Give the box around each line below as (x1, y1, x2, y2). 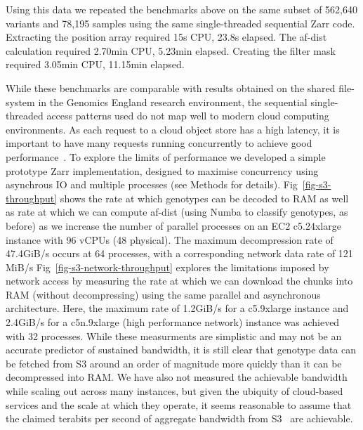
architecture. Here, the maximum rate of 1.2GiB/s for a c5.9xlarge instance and (6, 301, 349, 315)
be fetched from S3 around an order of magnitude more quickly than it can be (6, 356, 342, 370)
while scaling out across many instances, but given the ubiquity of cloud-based (6, 384, 343, 398)
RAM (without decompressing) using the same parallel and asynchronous (6, 287, 321, 301)
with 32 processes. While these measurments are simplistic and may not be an (6, 328, 342, 343)
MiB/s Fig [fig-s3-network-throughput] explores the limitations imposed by (6, 259, 329, 274)
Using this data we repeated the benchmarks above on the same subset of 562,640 (6, 2, 357, 16)
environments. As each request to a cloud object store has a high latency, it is (6, 122, 340, 136)
